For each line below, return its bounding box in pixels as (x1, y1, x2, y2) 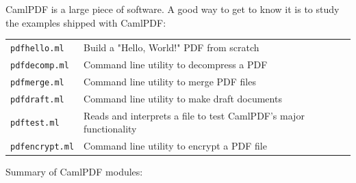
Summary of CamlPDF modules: (5, 165, 143, 179)
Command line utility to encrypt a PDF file (84, 139, 267, 153)
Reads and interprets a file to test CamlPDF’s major (84, 108, 305, 122)
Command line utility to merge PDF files (84, 74, 256, 88)
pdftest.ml (10, 118, 60, 128)
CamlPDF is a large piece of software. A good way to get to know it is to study (5, 2, 340, 16)
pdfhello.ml (10, 43, 64, 53)
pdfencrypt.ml (10, 142, 75, 152)
